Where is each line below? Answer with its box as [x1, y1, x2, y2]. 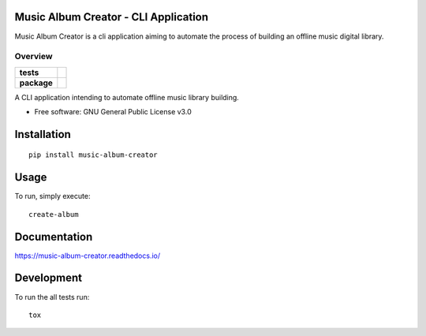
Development [14, 271, 83, 285]
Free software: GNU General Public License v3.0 [34, 107, 192, 117]
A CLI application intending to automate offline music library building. [14, 92, 240, 102]
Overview [14, 51, 53, 62]
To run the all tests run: [14, 292, 90, 301]
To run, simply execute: [14, 192, 91, 201]
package [19, 77, 53, 88]
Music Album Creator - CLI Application [14, 10, 209, 24]
